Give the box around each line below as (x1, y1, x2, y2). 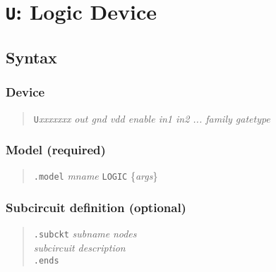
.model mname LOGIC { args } (33, 168, 158, 183)
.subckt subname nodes (33, 226, 137, 241)
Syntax (6, 46, 57, 68)
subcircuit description (33, 240, 126, 254)
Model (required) (6, 141, 106, 159)
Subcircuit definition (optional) (6, 198, 186, 216)
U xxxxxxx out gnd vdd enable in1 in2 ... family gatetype (33, 111, 270, 125)
